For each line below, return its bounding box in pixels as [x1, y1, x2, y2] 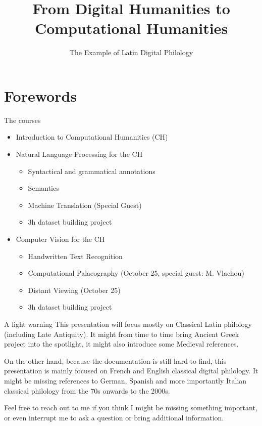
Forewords [4, 85, 77, 106]
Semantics [28, 183, 59, 193]
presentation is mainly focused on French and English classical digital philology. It [4, 365, 258, 376]
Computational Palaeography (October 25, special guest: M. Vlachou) [28, 268, 244, 278]
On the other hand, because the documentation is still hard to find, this [4, 355, 227, 366]
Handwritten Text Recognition [28, 250, 123, 261]
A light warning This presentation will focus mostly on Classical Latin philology [4, 318, 252, 329]
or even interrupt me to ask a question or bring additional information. [4, 412, 224, 422]
